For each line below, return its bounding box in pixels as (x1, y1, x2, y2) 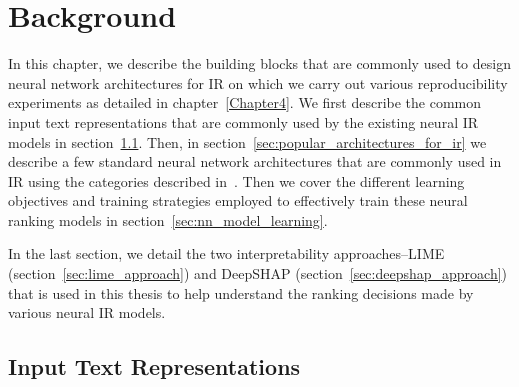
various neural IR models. (8, 302, 166, 323)
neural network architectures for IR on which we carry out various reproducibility (8, 72, 508, 93)
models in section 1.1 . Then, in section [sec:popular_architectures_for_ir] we (8, 131, 487, 152)
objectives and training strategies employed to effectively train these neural (8, 190, 468, 211)
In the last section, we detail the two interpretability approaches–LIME (8, 243, 445, 264)
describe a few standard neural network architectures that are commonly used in (8, 151, 502, 172)
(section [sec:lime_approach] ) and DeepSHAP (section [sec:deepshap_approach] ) (8, 263, 508, 284)
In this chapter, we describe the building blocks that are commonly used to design (8, 53, 511, 74)
